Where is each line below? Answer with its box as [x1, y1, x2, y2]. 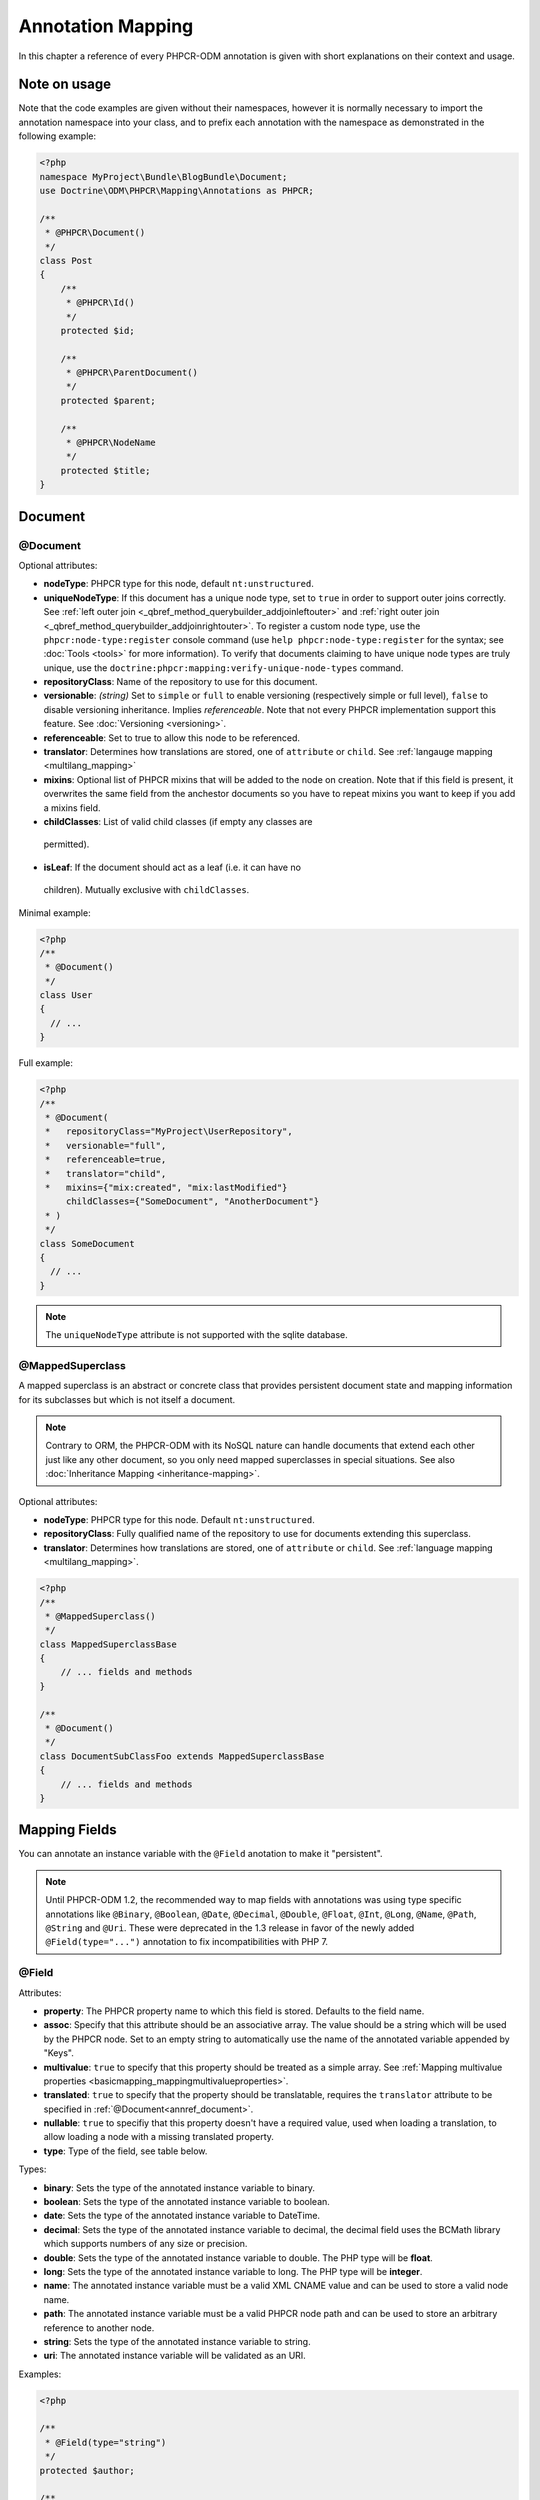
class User [39, 990, 93, 1001]
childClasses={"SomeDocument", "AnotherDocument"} [65, 1196, 320, 1207]
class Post [39, 255, 93, 266]
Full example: [18, 1057, 74, 1069]
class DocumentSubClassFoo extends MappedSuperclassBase [39, 1750, 325, 1762]
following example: [18, 130, 97, 142]
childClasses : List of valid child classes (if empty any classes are [43, 815, 313, 827]
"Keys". [43, 2047, 74, 2059]
